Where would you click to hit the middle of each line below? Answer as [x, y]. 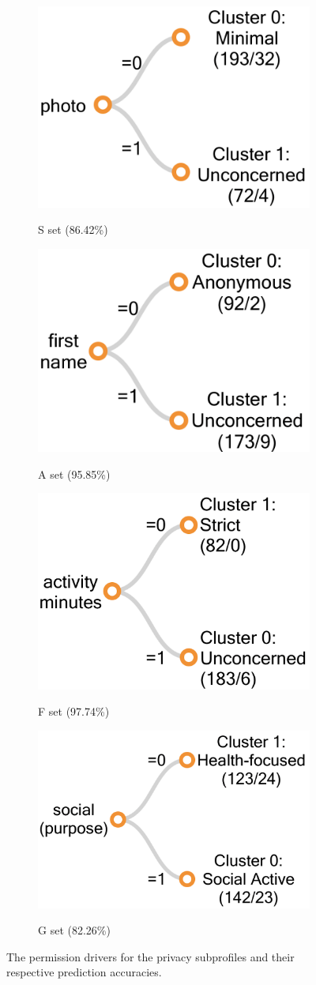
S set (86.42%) [73, 229]
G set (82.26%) [74, 930]
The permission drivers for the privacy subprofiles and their [150, 956]
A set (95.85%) [74, 474]
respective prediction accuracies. [84, 972]
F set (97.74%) [74, 711]
